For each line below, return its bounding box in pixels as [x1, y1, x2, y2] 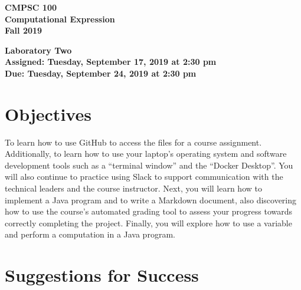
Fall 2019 [5, 24, 42, 37]
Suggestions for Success [5, 263, 199, 287]
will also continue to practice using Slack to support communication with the [5, 170, 283, 183]
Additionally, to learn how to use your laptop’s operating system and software [5, 147, 287, 160]
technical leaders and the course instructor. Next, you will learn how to [5, 182, 262, 195]
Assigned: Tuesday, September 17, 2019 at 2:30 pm [5, 55, 217, 68]
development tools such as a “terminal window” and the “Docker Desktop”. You [5, 159, 293, 171]
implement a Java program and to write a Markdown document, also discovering [5, 193, 297, 206]
